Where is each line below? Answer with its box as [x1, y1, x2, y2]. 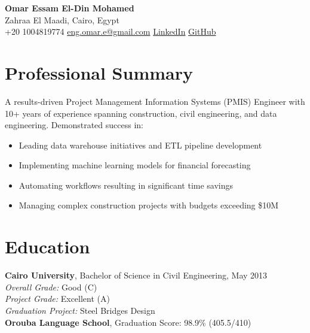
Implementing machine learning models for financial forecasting [19, 159, 251, 171]
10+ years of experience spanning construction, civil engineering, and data [5, 107, 277, 119]
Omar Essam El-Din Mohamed [5, 2, 134, 14]
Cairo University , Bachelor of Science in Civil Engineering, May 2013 [5, 269, 268, 281]
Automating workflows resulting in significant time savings [19, 178, 234, 191]
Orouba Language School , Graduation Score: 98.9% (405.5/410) [5, 316, 251, 328]
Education [5, 234, 90, 259]
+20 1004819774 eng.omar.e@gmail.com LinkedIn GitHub [5, 25, 216, 38]
